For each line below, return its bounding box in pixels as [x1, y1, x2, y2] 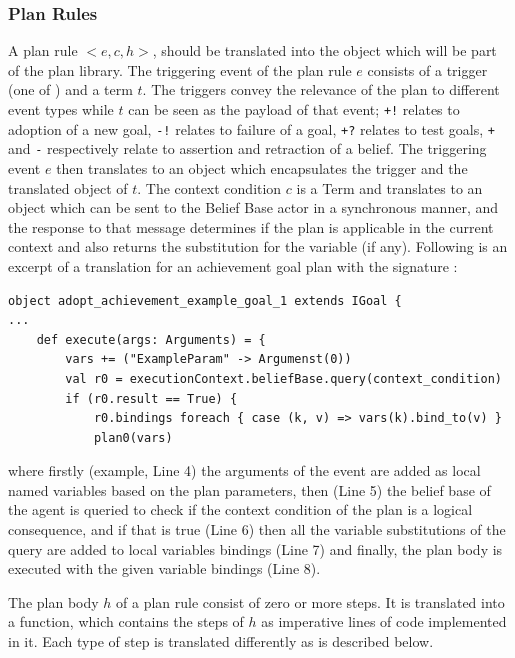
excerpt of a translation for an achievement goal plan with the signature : [8, 255, 458, 276]
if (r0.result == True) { [65, 391, 238, 406]
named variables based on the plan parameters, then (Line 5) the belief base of [8, 479, 491, 500]
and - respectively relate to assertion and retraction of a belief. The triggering [8, 138, 487, 159]
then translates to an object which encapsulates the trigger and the [56, 157, 468, 178]
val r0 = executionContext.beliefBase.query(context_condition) [65, 371, 502, 386]
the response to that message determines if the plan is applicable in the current [8, 216, 494, 237]
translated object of [8, 177, 128, 198]
